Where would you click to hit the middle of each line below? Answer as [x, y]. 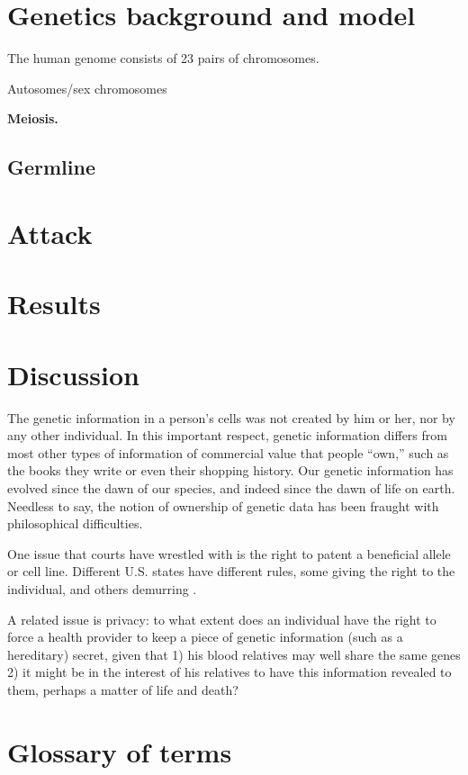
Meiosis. [33, 118]
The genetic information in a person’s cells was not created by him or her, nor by [231, 417]
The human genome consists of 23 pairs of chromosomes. [163, 58]
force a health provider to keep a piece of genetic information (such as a [205, 637]
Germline [52, 167]
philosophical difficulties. [75, 523]
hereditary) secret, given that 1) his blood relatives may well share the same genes [234, 654]
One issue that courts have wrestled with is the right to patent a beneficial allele [229, 553]
